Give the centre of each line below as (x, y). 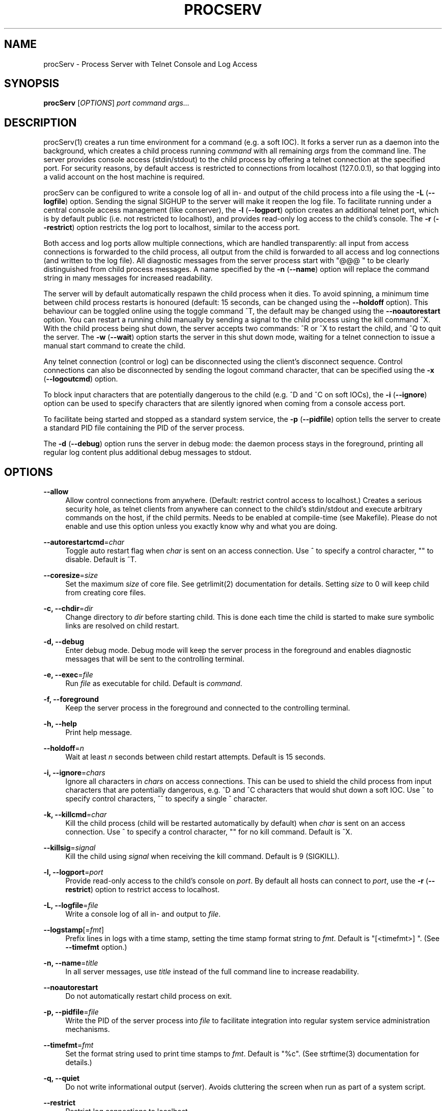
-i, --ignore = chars (74, 773)
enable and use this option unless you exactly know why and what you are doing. (201, 526)
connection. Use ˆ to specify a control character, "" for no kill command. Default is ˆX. (209, 832)
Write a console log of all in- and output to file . (143, 914)
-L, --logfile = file (71, 905)
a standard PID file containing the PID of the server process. (144, 428)
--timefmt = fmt (68, 1045)
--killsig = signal (69, 848)
